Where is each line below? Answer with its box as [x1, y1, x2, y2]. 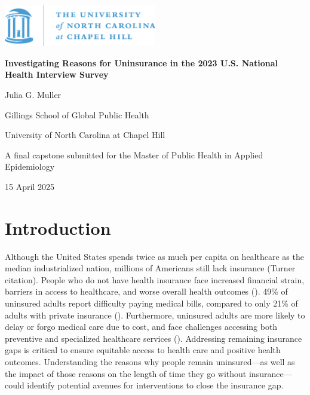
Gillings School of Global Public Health [5, 108, 149, 121]
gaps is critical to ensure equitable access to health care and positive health [5, 344, 281, 356]
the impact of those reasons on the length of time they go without [5, 367, 247, 379]
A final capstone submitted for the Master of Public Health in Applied [5, 148, 263, 161]
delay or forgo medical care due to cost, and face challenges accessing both [5, 320, 278, 333]
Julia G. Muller [5, 88, 62, 100]
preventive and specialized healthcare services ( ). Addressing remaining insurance [5, 332, 302, 344]
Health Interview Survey [5, 68, 109, 81]
